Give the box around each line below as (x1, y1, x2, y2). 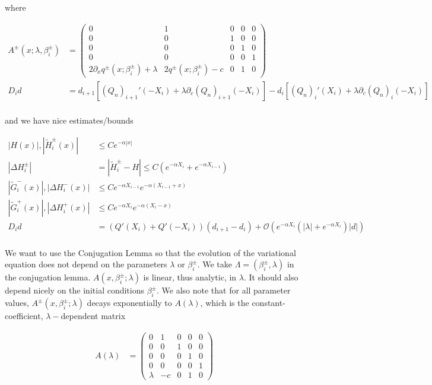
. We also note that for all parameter (157, 284, 291, 296)
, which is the (200, 296, 249, 309)
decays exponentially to (87, 296, 172, 309)
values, (5, 296, 29, 309)
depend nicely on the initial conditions (5, 284, 145, 296)
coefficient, (5, 310, 43, 322)
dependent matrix (61, 310, 126, 322)
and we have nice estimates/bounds (5, 113, 134, 126)
